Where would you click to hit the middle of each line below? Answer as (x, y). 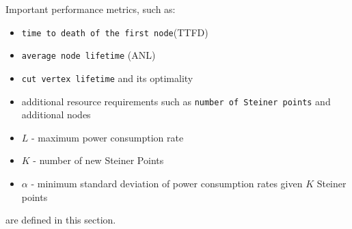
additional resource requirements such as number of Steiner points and (176, 101)
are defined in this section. (61, 220)
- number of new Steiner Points (98, 160)
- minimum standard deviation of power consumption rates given (167, 183)
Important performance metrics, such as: (91, 9)
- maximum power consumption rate (108, 137)
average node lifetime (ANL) (89, 55)
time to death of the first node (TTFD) (115, 32)
